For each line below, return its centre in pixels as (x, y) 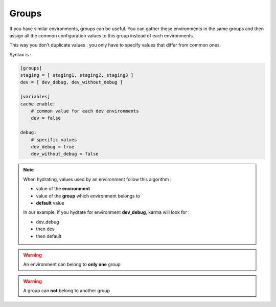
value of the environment (63, 189)
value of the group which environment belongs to (88, 196)
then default (49, 236)
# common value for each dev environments (85, 111)
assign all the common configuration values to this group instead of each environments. (102, 35)
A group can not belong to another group (66, 291)
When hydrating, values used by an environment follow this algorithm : (97, 179)
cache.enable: (38, 104)
